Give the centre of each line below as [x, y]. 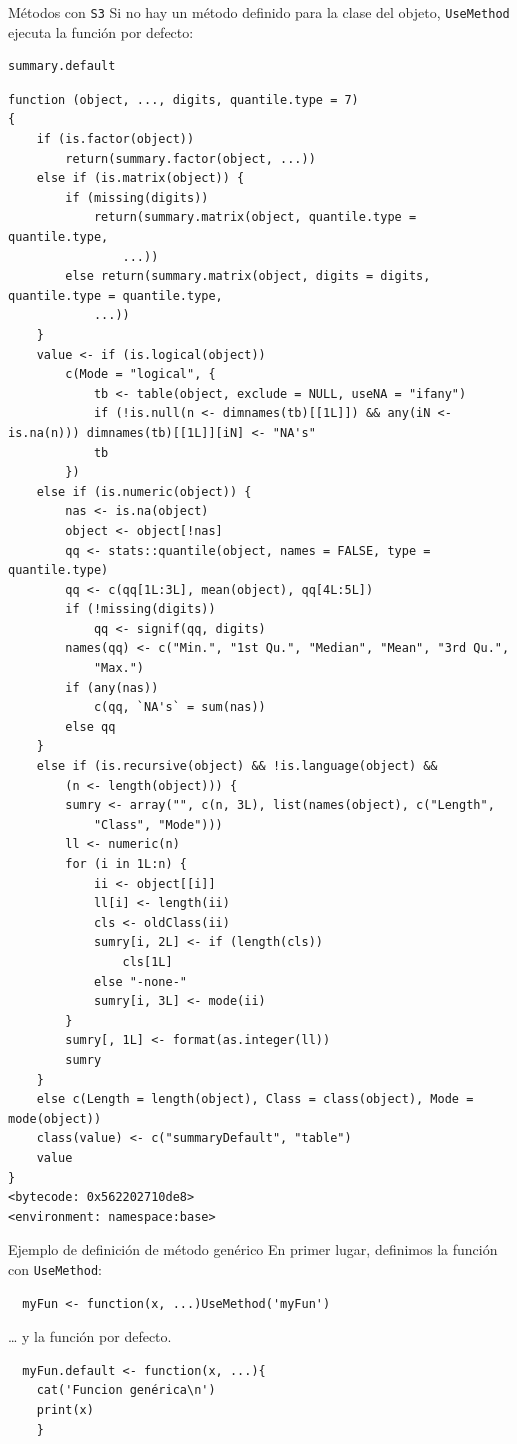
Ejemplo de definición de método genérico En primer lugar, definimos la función [253, 1249]
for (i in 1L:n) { [126, 864]
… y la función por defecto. [90, 1336]
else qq [90, 726]
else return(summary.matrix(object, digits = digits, [248, 276]
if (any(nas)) [112, 687]
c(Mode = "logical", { [140, 374]
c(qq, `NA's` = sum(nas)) [179, 707]
